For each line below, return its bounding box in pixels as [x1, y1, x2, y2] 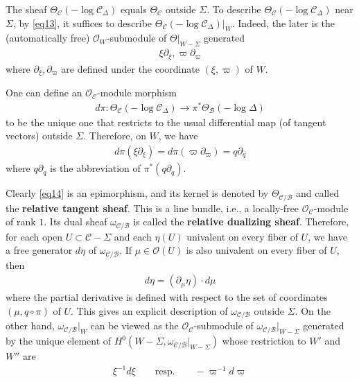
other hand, [6, 318, 55, 333]
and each [114, 229, 152, 243]
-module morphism [97, 85, 177, 100]
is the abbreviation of [49, 161, 141, 175]
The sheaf [6, 2, 47, 16]
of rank [6, 214, 36, 229]
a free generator [6, 243, 73, 257]
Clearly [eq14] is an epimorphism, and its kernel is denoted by [6, 186, 269, 200]
